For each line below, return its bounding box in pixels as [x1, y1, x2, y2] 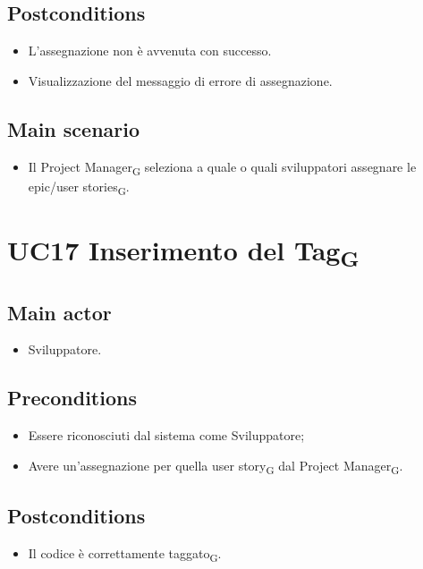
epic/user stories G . [28, 176, 130, 198]
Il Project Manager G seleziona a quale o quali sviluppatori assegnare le [28, 157, 417, 178]
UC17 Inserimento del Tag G [7, 232, 360, 273]
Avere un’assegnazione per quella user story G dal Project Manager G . [28, 455, 403, 477]
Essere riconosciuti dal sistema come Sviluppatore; [28, 426, 305, 445]
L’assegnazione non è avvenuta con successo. [28, 41, 272, 60]
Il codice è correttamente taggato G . [28, 544, 222, 565]
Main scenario [7, 115, 140, 142]
